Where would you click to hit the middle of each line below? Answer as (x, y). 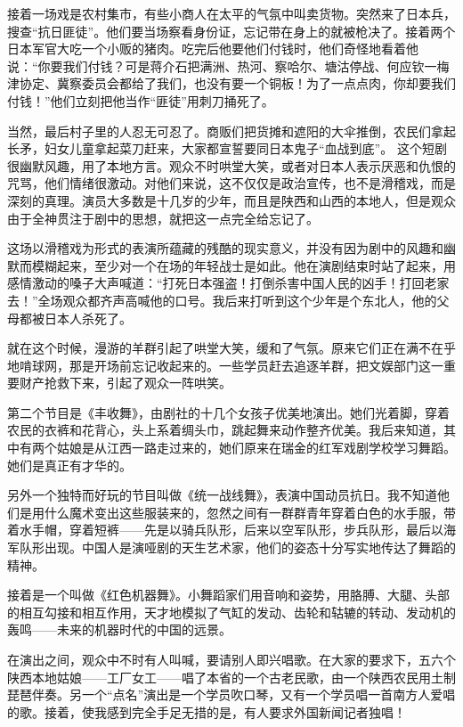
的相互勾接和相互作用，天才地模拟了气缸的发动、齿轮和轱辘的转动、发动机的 (231, 612)
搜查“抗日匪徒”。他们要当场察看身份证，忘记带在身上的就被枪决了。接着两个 (231, 31)
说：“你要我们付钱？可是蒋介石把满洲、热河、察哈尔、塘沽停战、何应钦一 (222, 65)
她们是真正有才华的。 (69, 465)
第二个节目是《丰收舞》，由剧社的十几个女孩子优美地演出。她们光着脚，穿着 (228, 412)
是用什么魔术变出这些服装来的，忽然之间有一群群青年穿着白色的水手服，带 (237, 512)
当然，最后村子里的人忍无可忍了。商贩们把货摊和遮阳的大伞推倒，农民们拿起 (231, 131)
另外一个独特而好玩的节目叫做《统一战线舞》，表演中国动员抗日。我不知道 (222, 495)
